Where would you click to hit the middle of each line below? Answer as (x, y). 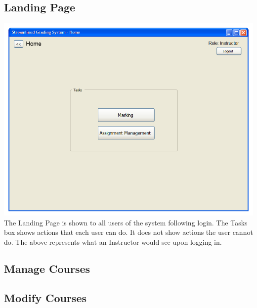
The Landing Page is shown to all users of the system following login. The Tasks (126, 222)
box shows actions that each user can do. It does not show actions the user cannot (128, 232)
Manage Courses (47, 268)
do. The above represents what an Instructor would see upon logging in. (113, 242)
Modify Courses (45, 297)
